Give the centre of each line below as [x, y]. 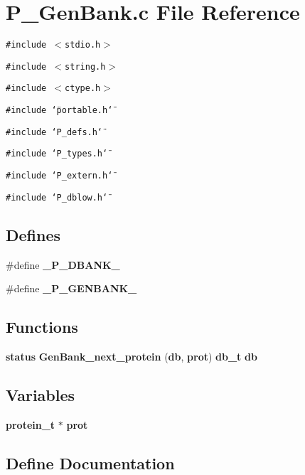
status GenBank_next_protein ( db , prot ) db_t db [132, 356]
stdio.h [83, 45]
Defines [33, 234]
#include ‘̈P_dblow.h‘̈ [57, 197]
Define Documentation [90, 463]
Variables [41, 394]
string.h [85, 66]
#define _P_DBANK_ [63, 264]
